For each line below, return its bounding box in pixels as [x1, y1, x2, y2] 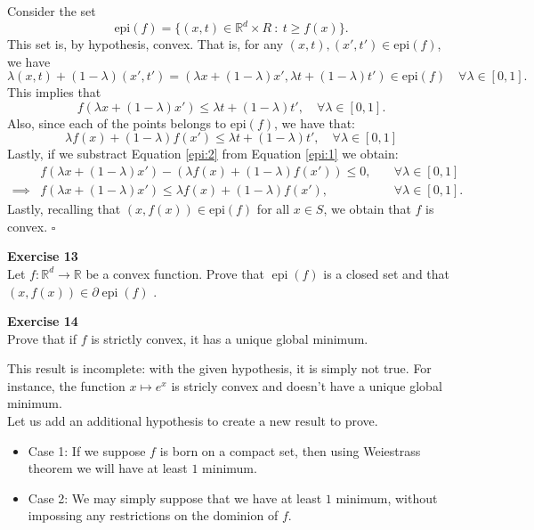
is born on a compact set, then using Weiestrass [159, 441, 421, 460]
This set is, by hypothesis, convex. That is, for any [7, 35, 284, 53]
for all [256, 200, 290, 218]
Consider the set [7, 2, 96, 20]
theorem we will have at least [28, 459, 188, 477]
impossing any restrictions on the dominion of [28, 506, 279, 525]
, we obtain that [323, 200, 411, 218]
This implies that [7, 83, 101, 102]
